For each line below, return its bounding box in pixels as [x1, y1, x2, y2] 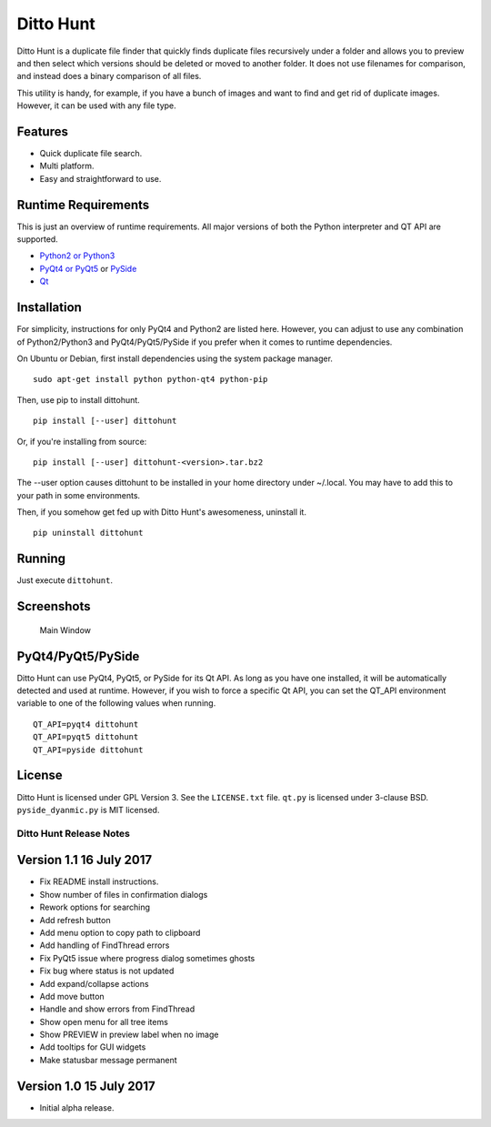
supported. [16, 234, 58, 245]
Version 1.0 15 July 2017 [16, 1078, 156, 1093]
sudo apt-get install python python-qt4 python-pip [33, 374, 268, 385]
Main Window [39, 624, 91, 636]
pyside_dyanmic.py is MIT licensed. [16, 804, 160, 815]
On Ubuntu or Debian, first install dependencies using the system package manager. [16, 353, 334, 364]
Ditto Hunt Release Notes [16, 827, 131, 840]
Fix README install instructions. [39, 876, 159, 887]
